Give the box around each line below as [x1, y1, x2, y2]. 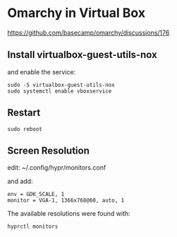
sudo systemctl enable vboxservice [7, 87, 112, 95]
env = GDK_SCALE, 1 [7, 191, 65, 198]
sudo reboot [7, 125, 42, 132]
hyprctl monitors [7, 223, 59, 231]
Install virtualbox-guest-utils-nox [7, 49, 157, 61]
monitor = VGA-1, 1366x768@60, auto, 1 [7, 197, 125, 204]
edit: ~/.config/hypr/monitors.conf [7, 163, 106, 172]
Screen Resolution [7, 144, 90, 156]
